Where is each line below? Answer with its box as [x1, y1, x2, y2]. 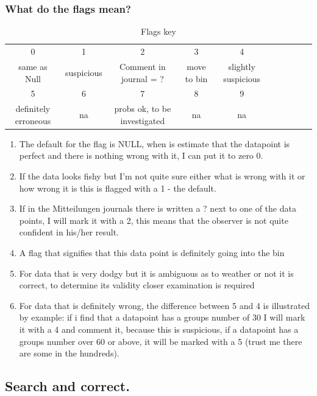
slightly [228, 60, 255, 72]
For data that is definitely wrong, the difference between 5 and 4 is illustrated [19, 299, 310, 311]
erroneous [15, 114, 51, 127]
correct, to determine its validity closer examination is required [19, 279, 255, 291]
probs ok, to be [114, 102, 171, 115]
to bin [185, 72, 208, 85]
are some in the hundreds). [19, 347, 119, 360]
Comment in [119, 60, 166, 72]
